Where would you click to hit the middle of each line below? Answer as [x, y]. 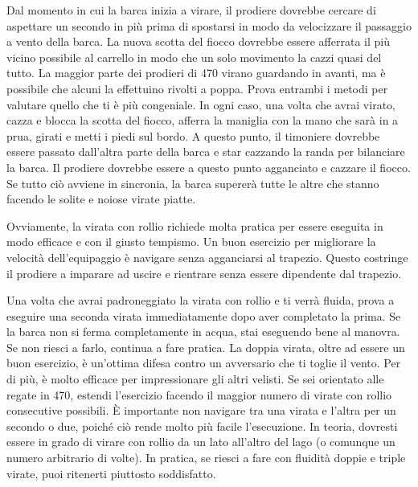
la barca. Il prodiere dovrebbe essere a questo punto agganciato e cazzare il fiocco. [209, 167]
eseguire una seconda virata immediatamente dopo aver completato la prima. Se [204, 315]
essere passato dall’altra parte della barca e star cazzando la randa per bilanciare [206, 151]
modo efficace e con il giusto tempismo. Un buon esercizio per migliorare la [191, 241]
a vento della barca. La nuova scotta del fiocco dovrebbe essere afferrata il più [198, 41]
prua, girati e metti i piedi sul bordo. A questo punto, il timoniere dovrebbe [193, 135]
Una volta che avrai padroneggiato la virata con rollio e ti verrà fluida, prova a [201, 300]
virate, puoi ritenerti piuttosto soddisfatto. [111, 473]
